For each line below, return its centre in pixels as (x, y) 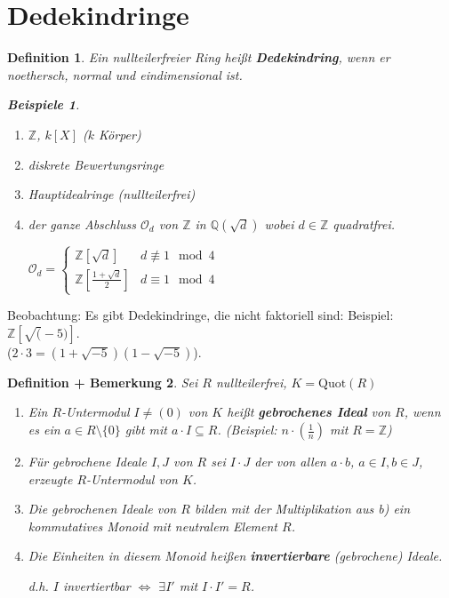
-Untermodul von (132, 478)
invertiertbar (96, 586)
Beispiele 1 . (44, 104)
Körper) (120, 134)
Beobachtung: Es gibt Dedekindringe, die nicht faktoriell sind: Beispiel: (200, 315)
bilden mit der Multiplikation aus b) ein (302, 509)
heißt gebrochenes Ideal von (309, 412)
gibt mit (146, 430)
